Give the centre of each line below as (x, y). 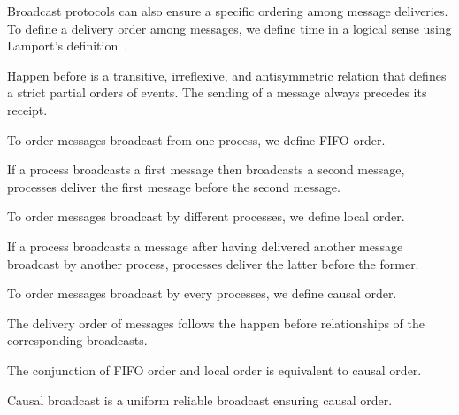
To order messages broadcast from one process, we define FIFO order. (196, 139)
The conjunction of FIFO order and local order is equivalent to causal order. (214, 369)
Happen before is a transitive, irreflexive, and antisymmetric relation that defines (227, 75)
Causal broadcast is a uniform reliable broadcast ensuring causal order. (200, 400)
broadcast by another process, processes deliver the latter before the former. (213, 263)
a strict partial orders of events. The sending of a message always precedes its (217, 92)
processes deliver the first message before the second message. (174, 186)
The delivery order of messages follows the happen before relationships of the (216, 323)
